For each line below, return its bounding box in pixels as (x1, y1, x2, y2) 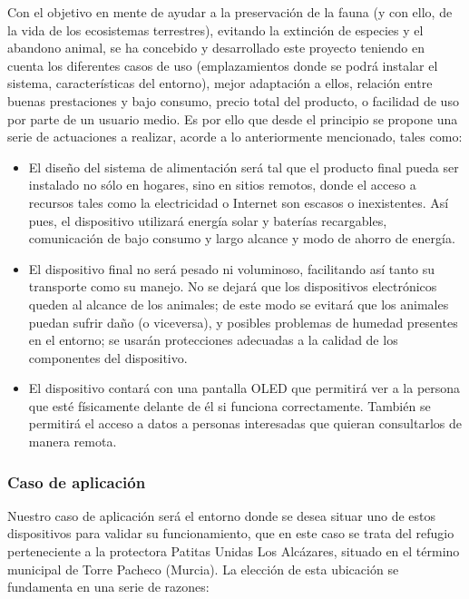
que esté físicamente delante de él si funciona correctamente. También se (28, 396, 431, 415)
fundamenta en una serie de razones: (7, 577, 210, 596)
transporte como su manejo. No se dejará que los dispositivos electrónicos (28, 277, 437, 296)
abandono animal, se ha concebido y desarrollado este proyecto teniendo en (7, 38, 425, 57)
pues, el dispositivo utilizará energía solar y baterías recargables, (28, 211, 387, 230)
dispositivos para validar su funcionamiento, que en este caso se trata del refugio (7, 524, 454, 543)
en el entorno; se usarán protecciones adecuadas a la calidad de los (28, 330, 398, 349)
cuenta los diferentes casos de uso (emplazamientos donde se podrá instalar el (7, 55, 438, 74)
